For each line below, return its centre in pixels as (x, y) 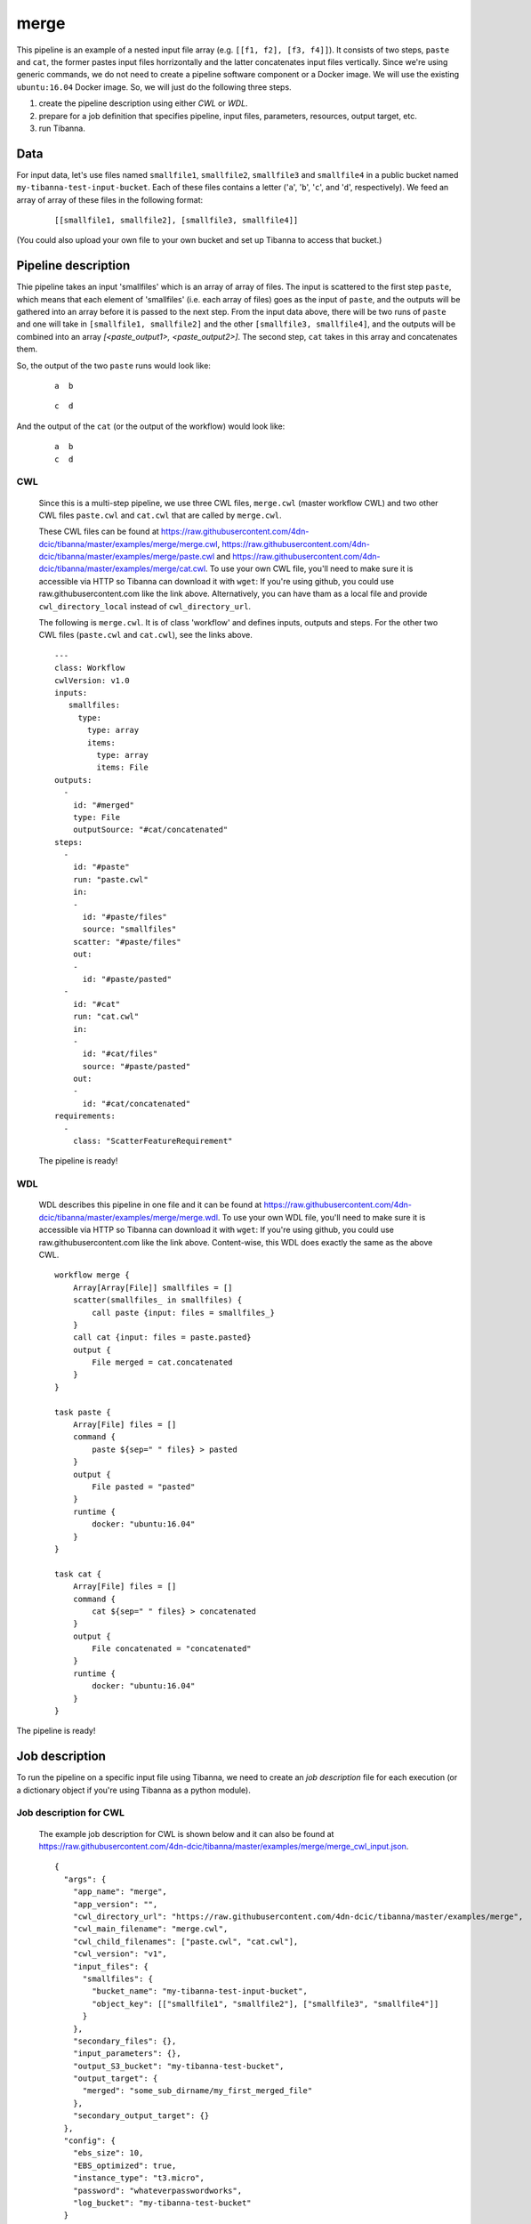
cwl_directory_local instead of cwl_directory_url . (145, 606)
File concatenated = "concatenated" (172, 1649)
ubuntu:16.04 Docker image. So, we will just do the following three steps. (154, 87)
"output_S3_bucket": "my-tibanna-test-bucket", (178, 2066)
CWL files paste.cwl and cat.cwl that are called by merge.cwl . (160, 515)
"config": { (89, 2141)
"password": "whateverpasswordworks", (157, 2190)
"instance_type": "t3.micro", (138, 2178)
